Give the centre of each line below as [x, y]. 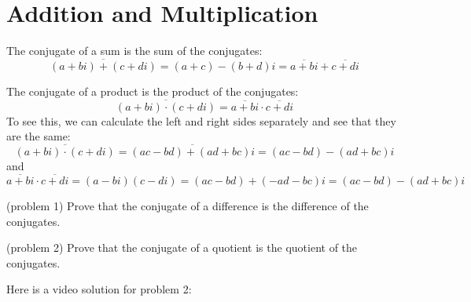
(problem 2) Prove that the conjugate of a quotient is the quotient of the [182, 247]
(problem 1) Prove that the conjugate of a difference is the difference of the [188, 205]
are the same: [39, 136]
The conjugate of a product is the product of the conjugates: [153, 91]
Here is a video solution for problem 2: [99, 289]
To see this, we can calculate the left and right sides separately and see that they [201, 120]
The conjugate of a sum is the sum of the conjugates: [134, 51]
